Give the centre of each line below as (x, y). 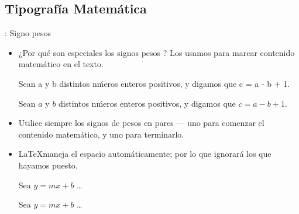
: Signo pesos (28, 33)
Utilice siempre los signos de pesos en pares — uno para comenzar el (141, 123)
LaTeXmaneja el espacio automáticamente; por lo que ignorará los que (145, 154)
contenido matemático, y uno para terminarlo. (101, 134)
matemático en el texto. (61, 64)
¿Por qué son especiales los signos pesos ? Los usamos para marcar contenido (157, 52)
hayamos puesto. (48, 165)
